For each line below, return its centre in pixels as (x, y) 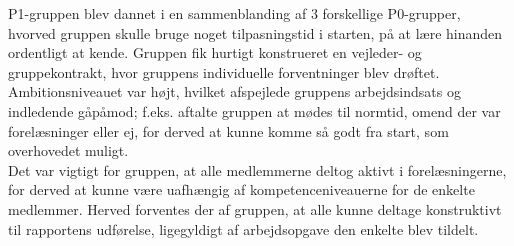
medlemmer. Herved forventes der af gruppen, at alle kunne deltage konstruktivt (255, 208)
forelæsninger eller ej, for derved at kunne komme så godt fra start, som (228, 130)
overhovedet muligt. (68, 150)
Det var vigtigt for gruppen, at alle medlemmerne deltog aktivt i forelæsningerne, (257, 169)
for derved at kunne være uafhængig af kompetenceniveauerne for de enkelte (241, 189)
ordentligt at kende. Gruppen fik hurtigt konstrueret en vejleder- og (215, 52)
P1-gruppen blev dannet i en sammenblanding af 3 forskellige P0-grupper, (234, 13)
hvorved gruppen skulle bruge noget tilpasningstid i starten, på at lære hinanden (255, 32)
